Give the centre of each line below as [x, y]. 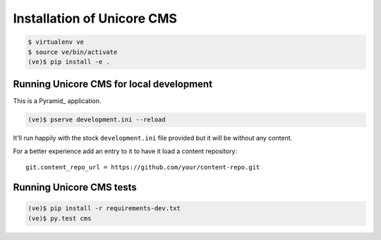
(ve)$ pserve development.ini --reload [97, 120]
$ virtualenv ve [56, 42]
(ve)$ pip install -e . [69, 61]
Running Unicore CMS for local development [113, 84]
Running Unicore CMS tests [75, 187]
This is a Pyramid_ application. [57, 101]
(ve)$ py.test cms [60, 218]
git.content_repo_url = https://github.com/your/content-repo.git [143, 167]
